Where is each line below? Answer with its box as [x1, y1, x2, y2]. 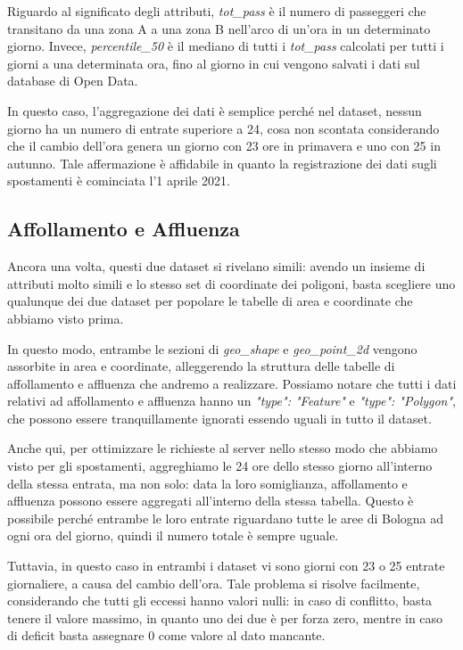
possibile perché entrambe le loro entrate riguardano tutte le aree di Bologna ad [7, 508, 444, 527]
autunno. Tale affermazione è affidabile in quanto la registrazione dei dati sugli [7, 153, 437, 172]
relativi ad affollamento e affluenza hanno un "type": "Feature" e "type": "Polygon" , [7, 391, 456, 410]
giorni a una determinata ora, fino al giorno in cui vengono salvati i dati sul [7, 53, 420, 72]
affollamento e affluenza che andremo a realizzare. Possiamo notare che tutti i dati [7, 374, 457, 392]
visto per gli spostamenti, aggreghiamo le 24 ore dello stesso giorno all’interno [7, 457, 433, 475]
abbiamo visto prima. [7, 309, 124, 327]
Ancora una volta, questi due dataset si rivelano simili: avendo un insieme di [7, 257, 426, 276]
